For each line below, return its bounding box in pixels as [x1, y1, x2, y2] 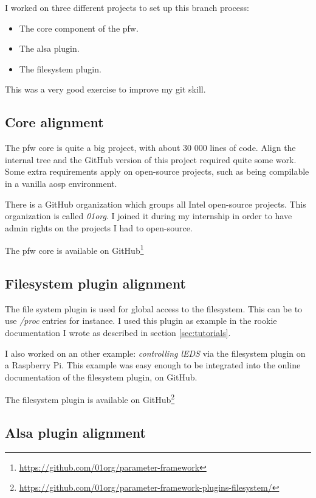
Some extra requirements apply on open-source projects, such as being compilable [5, 165, 309, 178]
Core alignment [5, 113, 104, 132]
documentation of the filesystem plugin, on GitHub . [5, 370, 197, 383]
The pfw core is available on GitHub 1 [5, 242, 144, 256]
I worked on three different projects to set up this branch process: [5, 1, 249, 13]
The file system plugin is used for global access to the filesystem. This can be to [5, 302, 303, 315]
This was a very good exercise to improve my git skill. [5, 83, 206, 96]
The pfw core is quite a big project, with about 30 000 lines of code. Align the [5, 141, 296, 154]
